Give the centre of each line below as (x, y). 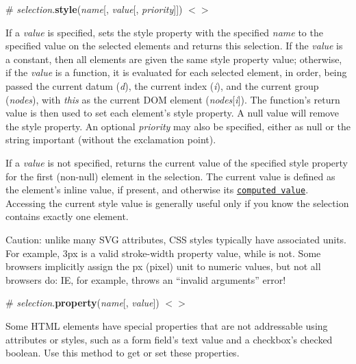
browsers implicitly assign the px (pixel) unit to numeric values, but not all (163, 266)
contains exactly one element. (67, 216)
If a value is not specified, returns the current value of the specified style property (177, 162)
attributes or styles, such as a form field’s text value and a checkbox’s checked (169, 339)
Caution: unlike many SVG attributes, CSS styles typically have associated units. (176, 239)
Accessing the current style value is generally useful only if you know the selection (177, 203)
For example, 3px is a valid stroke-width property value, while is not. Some (163, 253)
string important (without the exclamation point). (111, 139)
